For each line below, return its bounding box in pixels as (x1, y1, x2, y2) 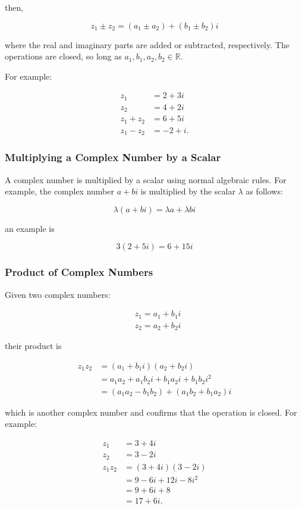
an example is (5, 222, 55, 234)
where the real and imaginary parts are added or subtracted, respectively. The (5, 38, 290, 51)
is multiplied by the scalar (140, 185, 235, 197)
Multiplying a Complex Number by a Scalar (5, 150, 221, 165)
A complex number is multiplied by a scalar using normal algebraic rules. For (5, 173, 287, 186)
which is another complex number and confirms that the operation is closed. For (5, 406, 297, 418)
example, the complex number (5, 185, 114, 197)
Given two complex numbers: (5, 288, 111, 300)
